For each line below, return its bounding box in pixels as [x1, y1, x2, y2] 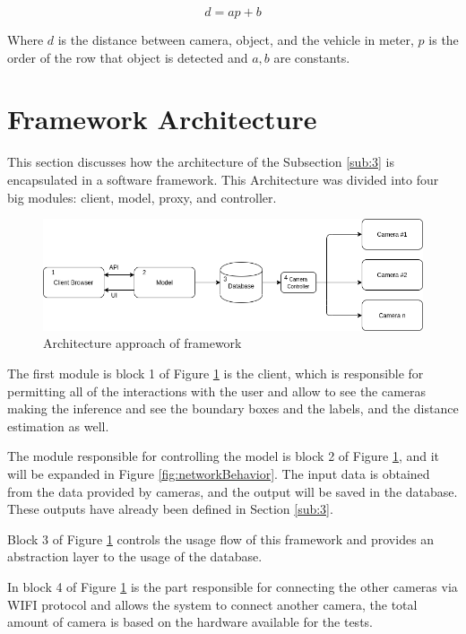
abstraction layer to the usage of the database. [7, 547, 263, 566]
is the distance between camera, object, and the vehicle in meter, [57, 30, 414, 48]
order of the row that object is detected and [7, 48, 248, 66]
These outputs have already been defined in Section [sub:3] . [7, 499, 333, 518]
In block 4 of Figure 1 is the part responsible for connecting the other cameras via [7, 577, 458, 595]
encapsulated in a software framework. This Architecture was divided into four [7, 169, 439, 188]
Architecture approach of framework [43, 334, 242, 352]
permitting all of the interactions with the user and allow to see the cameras [7, 381, 427, 400]
